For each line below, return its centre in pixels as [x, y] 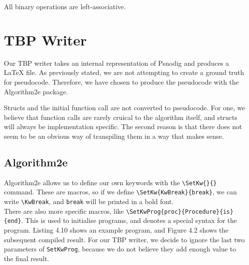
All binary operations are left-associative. [65, 6]
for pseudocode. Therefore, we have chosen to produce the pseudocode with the [121, 81]
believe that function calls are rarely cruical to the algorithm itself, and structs [121, 117]
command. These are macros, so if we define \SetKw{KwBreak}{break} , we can [120, 192]
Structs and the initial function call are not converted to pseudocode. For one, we [124, 108]
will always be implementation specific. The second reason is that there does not [123, 126]
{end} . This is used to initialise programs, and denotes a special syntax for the [120, 220]
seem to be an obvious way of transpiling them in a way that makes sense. [114, 136]
